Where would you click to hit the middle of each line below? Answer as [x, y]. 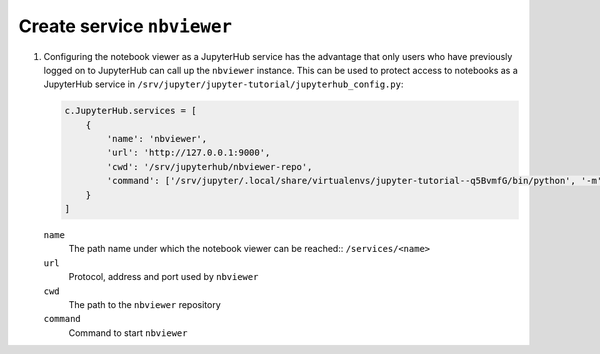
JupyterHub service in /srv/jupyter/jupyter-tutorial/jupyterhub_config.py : [223, 84]
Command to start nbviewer [128, 332]
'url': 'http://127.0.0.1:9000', [188, 153]
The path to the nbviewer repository [145, 304]
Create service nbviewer [125, 26]
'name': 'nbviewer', [157, 139]
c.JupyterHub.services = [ [130, 111]
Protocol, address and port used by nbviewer [163, 277]
